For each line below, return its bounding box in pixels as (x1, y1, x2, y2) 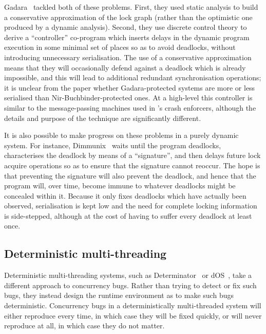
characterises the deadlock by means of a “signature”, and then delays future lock (4, 150, 261, 161)
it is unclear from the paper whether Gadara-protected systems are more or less (4, 82, 255, 93)
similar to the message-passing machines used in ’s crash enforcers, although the (4, 102, 256, 113)
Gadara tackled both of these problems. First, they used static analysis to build (4, 2, 258, 12)
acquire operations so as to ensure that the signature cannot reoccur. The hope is (4, 160, 260, 170)
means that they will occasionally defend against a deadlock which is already (4, 62, 246, 73)
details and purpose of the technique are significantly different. (4, 112, 201, 123)
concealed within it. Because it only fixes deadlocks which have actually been (4, 190, 246, 201)
